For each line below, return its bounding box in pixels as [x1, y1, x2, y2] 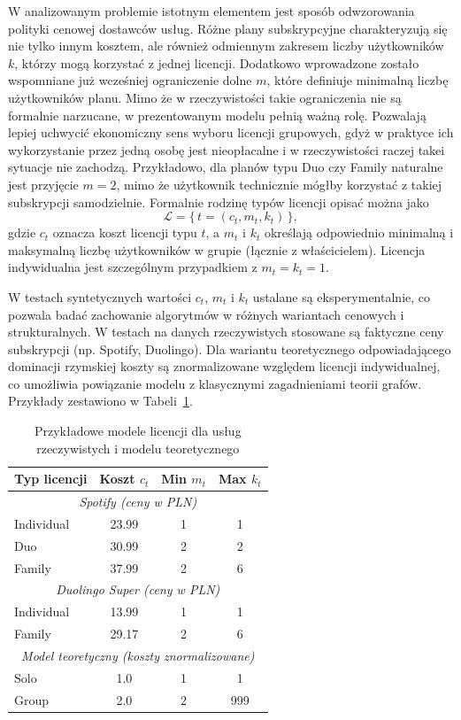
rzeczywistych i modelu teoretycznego [36, 438, 240, 457]
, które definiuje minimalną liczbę [266, 71, 449, 89]
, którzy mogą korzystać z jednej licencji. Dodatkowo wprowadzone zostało [14, 53, 419, 72]
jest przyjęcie [8, 174, 79, 193]
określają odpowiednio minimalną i [264, 223, 454, 242]
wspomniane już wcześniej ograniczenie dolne [8, 71, 252, 89]
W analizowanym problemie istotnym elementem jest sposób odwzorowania [8, 2, 415, 19]
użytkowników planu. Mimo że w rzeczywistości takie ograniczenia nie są [8, 88, 402, 106]
